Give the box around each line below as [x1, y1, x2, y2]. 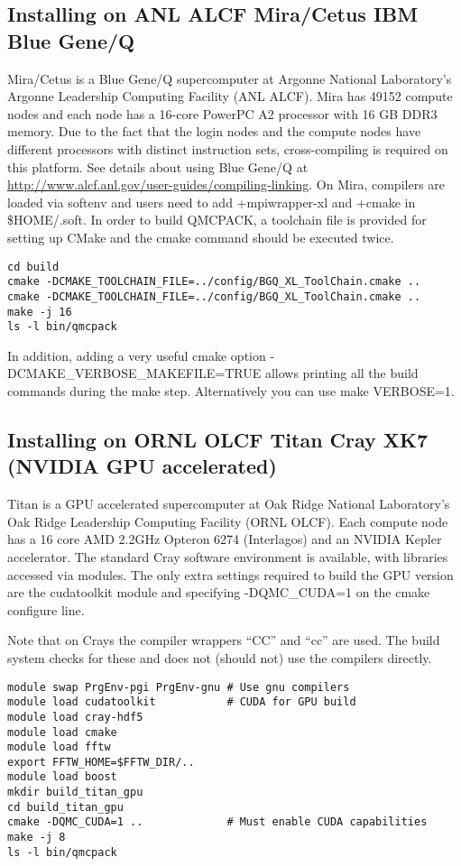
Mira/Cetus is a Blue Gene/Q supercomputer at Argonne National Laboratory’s [7, 69, 452, 88]
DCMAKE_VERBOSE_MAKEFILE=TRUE [7, 364, 262, 382]
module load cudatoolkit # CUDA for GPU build [7, 696, 356, 709]
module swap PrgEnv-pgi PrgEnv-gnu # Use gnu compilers [7, 680, 350, 694]
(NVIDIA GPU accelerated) [7, 452, 277, 480]
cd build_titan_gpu [7, 800, 124, 814]
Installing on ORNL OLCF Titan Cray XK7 [7, 425, 429, 453]
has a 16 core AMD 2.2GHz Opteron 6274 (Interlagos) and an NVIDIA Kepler [7, 530, 442, 548]
